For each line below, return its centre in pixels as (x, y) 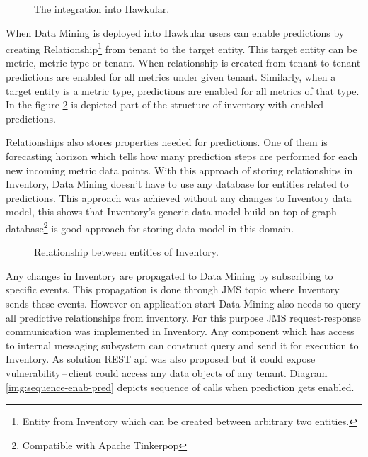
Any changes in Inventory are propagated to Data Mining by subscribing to (169, 275)
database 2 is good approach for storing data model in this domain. (150, 227)
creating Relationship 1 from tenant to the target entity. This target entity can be (182, 48)
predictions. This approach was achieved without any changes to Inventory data (179, 197)
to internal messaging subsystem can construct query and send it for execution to (182, 345)
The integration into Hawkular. (102, 9)
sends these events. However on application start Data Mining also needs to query (183, 303)
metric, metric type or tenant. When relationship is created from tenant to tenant (183, 63)
